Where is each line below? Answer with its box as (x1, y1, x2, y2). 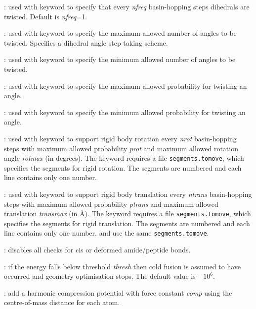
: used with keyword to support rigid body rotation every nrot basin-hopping (4, 133, 237, 143)
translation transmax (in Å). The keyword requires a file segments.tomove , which (4, 208, 251, 219)
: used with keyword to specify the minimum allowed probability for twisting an (4, 107, 246, 117)
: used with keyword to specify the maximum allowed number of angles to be (4, 28, 237, 38)
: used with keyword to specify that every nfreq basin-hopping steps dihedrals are (4, 1, 250, 11)
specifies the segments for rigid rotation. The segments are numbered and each (4, 162, 242, 173)
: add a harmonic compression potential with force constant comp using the (4, 287, 232, 298)
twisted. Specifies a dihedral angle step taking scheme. (4, 37, 168, 48)
